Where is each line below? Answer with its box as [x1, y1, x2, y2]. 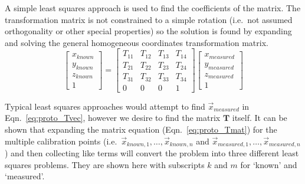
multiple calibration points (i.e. [5, 134, 117, 147]
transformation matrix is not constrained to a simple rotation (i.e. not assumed [5, 13, 293, 25]
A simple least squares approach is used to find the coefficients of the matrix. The [5, 2, 301, 14]
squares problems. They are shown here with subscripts [5, 158, 205, 170]
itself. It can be [232, 111, 287, 124]
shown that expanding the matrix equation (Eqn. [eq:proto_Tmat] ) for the [5, 123, 277, 136]
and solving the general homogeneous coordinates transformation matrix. [5, 36, 268, 48]
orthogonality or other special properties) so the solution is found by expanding [5, 25, 292, 37]
